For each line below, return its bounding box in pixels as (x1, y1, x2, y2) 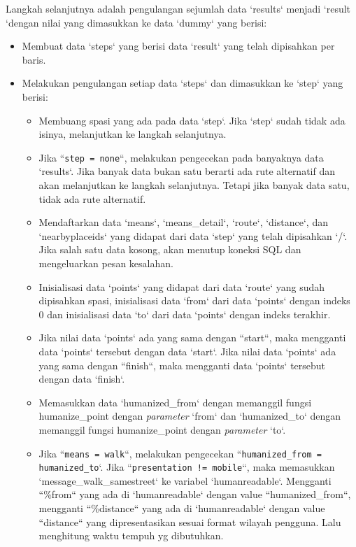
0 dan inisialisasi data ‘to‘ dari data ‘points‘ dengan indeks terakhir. (38, 306, 331, 321)
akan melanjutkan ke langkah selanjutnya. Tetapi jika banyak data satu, (38, 178, 350, 192)
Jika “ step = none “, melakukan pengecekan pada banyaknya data (38, 150, 324, 164)
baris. (22, 52, 46, 66)
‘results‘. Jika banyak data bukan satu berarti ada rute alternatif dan (38, 164, 336, 178)
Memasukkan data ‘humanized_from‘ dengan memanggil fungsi (38, 395, 312, 409)
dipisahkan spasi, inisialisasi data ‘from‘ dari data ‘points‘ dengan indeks (38, 293, 350, 308)
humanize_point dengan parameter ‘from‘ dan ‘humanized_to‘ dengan (38, 409, 341, 423)
